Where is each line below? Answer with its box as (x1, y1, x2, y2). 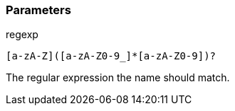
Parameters (6, 3, 71, 17)
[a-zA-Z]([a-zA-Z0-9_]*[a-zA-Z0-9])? (6, 50, 216, 62)
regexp (6, 28, 38, 41)
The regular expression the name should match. (6, 71, 230, 84)
